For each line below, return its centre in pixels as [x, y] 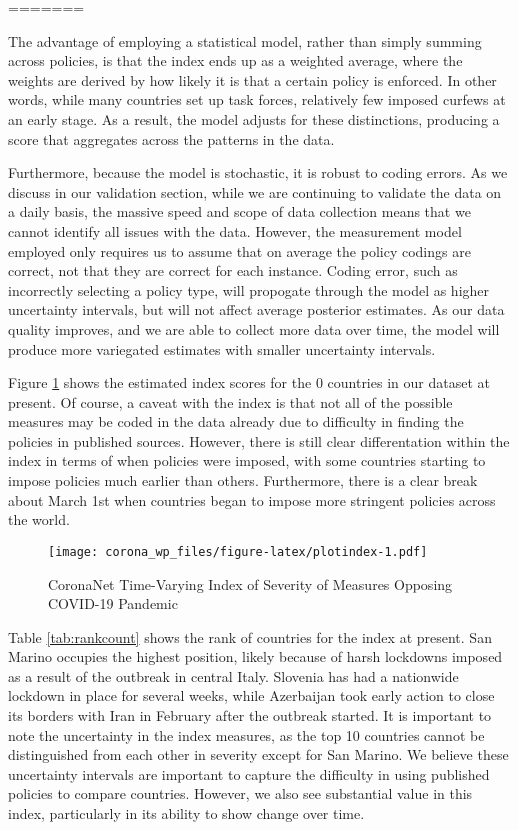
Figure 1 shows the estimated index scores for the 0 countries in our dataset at [249, 382]
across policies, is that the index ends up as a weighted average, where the [235, 60]
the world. [39, 519]
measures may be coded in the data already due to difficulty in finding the [236, 421]
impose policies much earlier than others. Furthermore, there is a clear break [243, 480]
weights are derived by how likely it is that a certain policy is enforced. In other [252, 79]
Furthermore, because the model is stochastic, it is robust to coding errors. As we [258, 172]
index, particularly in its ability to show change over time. [186, 813]
